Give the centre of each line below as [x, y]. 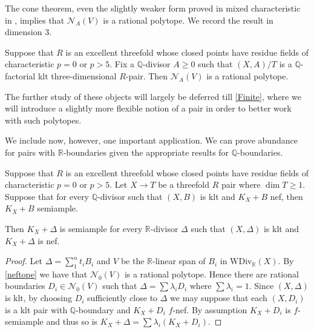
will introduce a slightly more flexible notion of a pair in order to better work [148, 108]
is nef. [49, 240]
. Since [261, 286]
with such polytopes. [43, 120]
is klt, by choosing [38, 298]
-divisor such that [130, 196]
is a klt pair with [36, 309]
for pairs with [30, 152]
